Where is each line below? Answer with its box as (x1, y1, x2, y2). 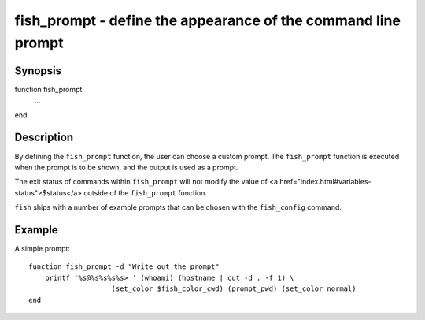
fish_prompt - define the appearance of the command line (14, 12, 401, 29)
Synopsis (14, 64, 62, 77)
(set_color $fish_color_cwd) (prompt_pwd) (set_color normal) (111, 285, 357, 293)
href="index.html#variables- (279, 177, 371, 187)
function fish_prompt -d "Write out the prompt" (28, 262, 220, 271)
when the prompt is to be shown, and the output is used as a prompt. (14, 162, 238, 172)
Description (14, 131, 74, 144)
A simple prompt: (14, 244, 71, 254)
